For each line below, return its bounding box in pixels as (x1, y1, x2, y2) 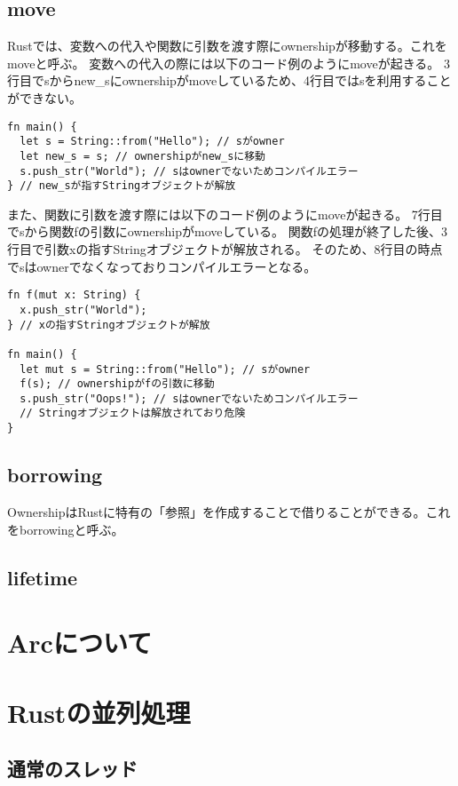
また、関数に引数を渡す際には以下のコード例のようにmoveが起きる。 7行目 (7, 204, 443, 223)
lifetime (7, 563, 78, 591)
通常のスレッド (7, 755, 138, 782)
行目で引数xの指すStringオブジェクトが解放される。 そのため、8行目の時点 (7, 240, 443, 258)
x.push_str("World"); (20, 303, 147, 316)
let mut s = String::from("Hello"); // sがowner (20, 362, 311, 376)
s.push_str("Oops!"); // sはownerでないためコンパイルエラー (20, 392, 359, 405)
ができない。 (7, 88, 82, 107)
